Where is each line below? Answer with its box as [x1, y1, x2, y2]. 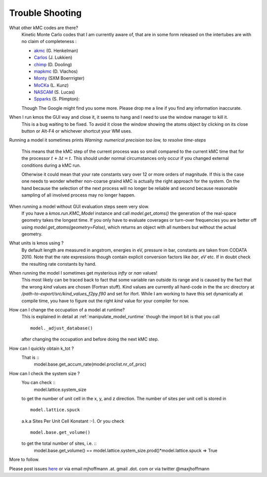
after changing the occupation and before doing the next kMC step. [21, 336, 159, 342]
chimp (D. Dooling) [34, 61, 72, 67]
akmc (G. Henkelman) [34, 48, 79, 53]
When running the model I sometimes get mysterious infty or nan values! [9, 270, 158, 276]
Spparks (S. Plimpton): [34, 96, 80, 102]
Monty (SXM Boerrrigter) [34, 75, 85, 81]
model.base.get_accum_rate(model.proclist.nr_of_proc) [34, 361, 147, 367]
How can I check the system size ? [9, 370, 80, 376]
